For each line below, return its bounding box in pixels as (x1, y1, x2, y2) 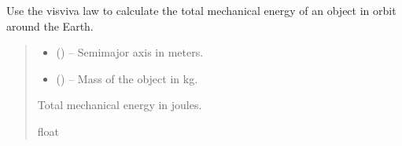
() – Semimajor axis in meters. (56, 44, 204, 60)
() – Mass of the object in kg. (56, 70, 198, 86)
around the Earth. (6, 17, 94, 34)
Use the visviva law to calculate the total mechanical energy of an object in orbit (6, 2, 396, 18)
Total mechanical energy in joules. (37, 97, 202, 113)
